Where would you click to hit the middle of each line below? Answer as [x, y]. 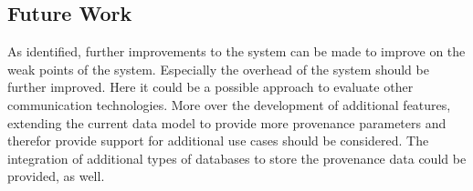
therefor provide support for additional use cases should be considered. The [218, 141]
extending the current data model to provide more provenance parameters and [227, 122]
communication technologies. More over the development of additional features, [229, 104]
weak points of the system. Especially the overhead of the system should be [218, 69]
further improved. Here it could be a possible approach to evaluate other [210, 87]
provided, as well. [56, 176]
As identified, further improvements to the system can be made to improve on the [236, 51]
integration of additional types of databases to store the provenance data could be [237, 158]
